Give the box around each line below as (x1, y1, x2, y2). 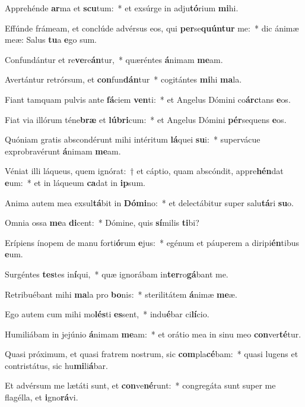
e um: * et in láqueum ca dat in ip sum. (5, 176, 145, 188)
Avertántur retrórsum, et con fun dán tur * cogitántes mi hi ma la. (5, 73, 242, 86)
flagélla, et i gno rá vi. (5, 391, 78, 403)
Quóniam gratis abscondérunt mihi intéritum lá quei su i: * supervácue (5, 133, 260, 146)
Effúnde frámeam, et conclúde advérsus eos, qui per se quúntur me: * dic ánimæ (5, 21, 299, 34)
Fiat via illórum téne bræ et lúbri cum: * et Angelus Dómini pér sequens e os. (5, 113, 287, 125)
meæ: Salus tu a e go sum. (5, 33, 97, 46)
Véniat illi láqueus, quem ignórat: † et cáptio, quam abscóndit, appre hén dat (5, 165, 284, 177)
